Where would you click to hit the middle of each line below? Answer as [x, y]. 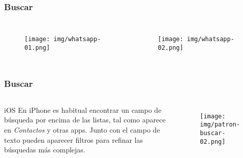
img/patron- [220, 125]
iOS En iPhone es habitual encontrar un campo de [83, 109]
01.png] [37, 48]
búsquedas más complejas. [45, 150]
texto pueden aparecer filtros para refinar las [74, 139]
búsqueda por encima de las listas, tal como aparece [85, 120]
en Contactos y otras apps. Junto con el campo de [82, 129]
